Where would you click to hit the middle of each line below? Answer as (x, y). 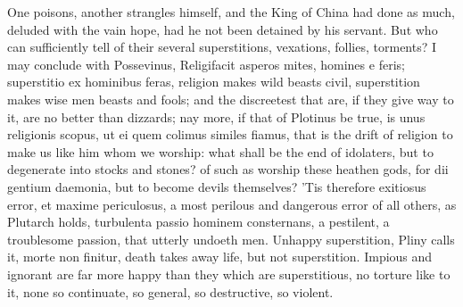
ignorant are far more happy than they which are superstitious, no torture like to (229, 274)
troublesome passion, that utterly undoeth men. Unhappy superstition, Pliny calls (231, 239)
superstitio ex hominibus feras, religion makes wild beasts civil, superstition (214, 82)
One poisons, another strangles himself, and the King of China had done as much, (231, 12)
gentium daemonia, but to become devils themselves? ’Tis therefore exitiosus (217, 186)
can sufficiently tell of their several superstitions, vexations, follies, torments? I (222, 47)
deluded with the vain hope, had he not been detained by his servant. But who (223, 29)
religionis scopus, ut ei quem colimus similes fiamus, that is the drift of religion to (230, 134)
